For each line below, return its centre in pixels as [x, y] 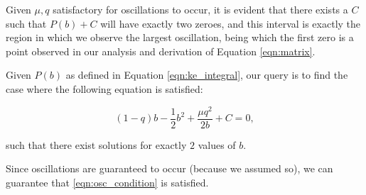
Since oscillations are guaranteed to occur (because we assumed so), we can [169, 168]
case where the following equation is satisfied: [104, 88]
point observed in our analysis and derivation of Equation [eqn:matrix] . [161, 51]
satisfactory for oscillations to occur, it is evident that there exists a [200, 9]
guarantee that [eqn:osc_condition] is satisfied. [107, 182]
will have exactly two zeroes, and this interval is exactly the [231, 23]
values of [217, 144]
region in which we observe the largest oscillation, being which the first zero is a [180, 37]
